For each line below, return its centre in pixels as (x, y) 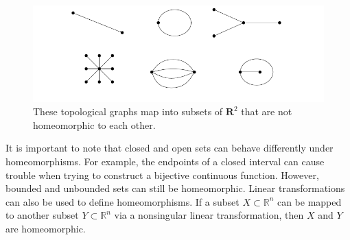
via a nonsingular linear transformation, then (209, 215)
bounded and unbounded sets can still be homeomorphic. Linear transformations (175, 188)
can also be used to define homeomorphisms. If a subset (122, 201)
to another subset (42, 215)
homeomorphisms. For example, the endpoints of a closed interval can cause (165, 161)
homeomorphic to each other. (94, 124)
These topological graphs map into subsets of (128, 111)
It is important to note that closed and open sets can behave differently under (170, 148)
